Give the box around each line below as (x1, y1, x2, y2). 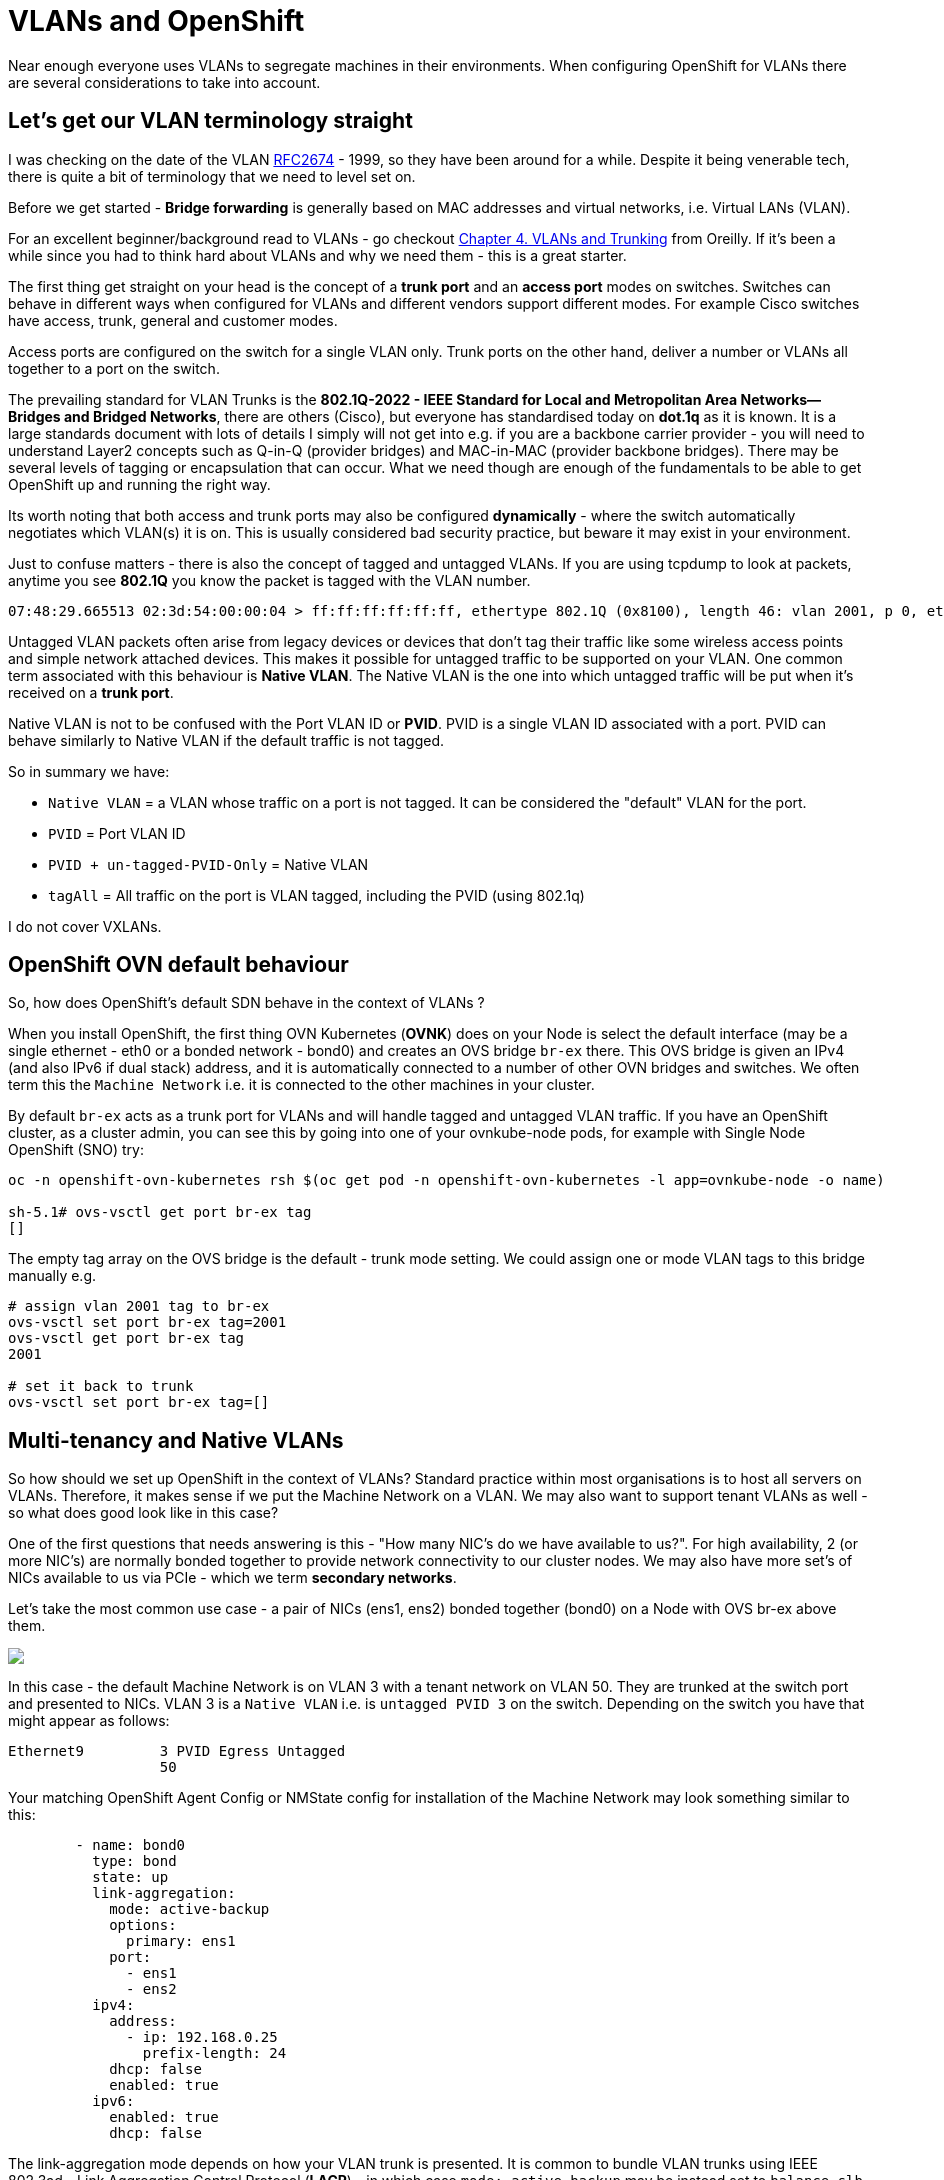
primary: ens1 (126, 1933, 236, 1950)
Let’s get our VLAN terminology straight (8, 108, 413, 134)
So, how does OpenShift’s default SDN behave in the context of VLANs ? (8, 994, 485, 1012)
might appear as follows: (8, 1712, 170, 1730)
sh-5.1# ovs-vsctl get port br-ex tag (8, 1204, 312, 1221)
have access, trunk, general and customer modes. (8, 311, 338, 329)
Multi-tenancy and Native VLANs (8, 1427, 344, 1453)
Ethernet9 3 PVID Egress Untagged (8, 1743, 346, 1760)
